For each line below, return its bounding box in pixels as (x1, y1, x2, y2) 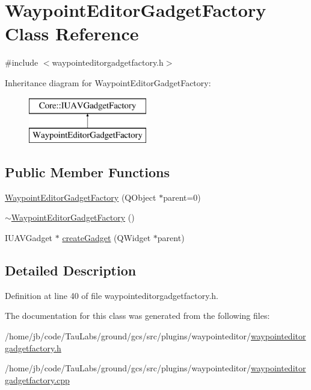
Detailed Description (5, 261, 137, 280)
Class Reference (5, 21, 139, 46)
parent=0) (163, 190, 201, 203)
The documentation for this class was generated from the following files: (5, 309, 270, 322)
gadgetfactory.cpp (5, 373, 70, 386)
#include (5, 56, 38, 69)
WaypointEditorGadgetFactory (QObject (5, 190, 156, 203)
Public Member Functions (5, 163, 170, 181)
